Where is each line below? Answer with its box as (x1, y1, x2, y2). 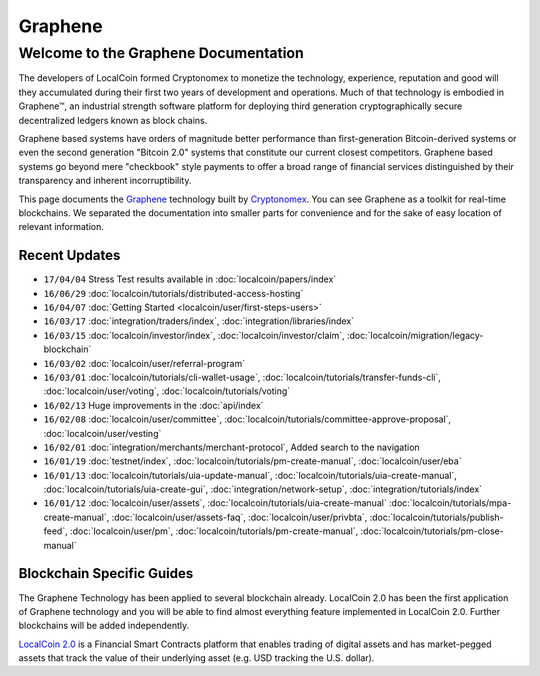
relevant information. (18, 221, 105, 233)
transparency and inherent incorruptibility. (18, 175, 192, 187)
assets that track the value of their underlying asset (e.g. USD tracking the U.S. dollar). (18, 652, 375, 664)
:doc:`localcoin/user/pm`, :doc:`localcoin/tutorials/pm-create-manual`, (70, 525, 359, 537)
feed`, (43, 525, 69, 537)
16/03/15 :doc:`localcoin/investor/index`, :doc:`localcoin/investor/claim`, (43, 329, 345, 341)
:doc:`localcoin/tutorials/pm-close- (360, 525, 504, 537)
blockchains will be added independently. (18, 620, 190, 632)
